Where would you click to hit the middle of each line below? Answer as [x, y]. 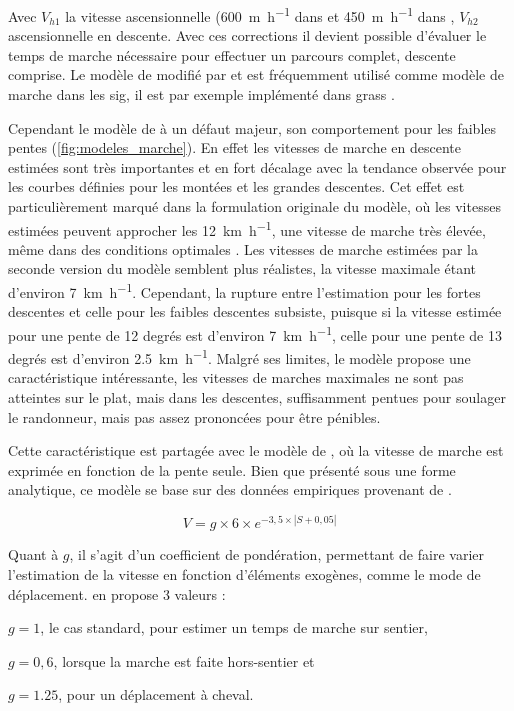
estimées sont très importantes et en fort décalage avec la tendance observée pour [257, 166]
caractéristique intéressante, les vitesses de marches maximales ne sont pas [236, 377]
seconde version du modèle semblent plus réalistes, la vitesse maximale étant [242, 268]
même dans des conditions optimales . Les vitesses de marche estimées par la [243, 248]
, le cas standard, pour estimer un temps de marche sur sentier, [234, 627]
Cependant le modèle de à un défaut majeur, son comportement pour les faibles [252, 127]
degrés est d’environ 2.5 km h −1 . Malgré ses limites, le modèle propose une [239, 356]
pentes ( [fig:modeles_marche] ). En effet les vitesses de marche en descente [235, 147]
